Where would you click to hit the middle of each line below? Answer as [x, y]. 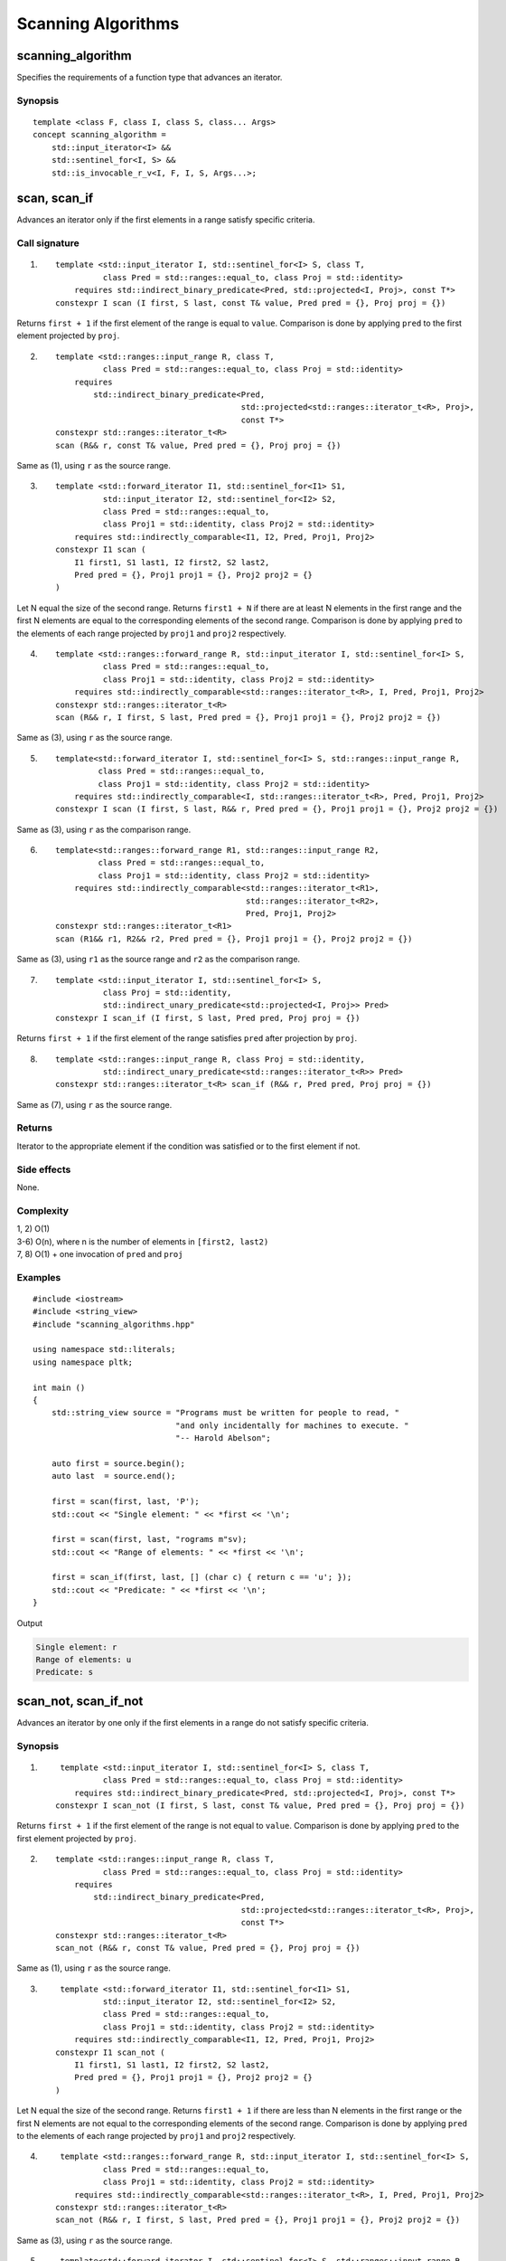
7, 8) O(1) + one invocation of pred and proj [100, 1253]
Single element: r [76, 1647]
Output [29, 1622]
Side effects [44, 1169]
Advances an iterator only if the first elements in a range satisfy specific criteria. [166, 220]
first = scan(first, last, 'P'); [126, 1502]
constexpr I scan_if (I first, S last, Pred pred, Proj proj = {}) [208, 1018]
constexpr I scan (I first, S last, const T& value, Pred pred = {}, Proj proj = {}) [251, 303]
